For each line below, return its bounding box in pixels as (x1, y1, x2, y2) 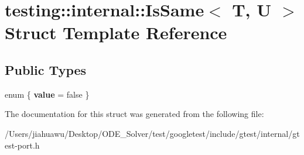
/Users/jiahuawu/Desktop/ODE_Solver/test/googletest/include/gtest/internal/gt (5, 127, 300, 139)
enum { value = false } (5, 88, 90, 100)
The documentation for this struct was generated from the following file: (5, 108, 264, 120)
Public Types (5, 60, 87, 78)
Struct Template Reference (5, 20, 227, 44)
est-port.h (5, 139, 40, 151)
